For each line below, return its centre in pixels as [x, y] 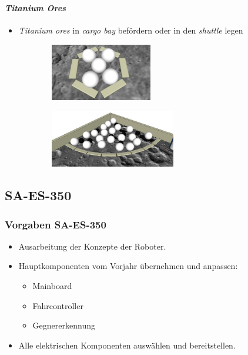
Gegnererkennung [64, 325]
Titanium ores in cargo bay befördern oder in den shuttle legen [131, 30]
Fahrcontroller [58, 305]
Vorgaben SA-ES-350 [56, 224]
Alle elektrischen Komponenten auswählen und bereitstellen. [127, 345]
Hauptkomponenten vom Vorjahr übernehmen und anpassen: [128, 266]
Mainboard [52, 286]
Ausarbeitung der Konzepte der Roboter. [92, 246]
